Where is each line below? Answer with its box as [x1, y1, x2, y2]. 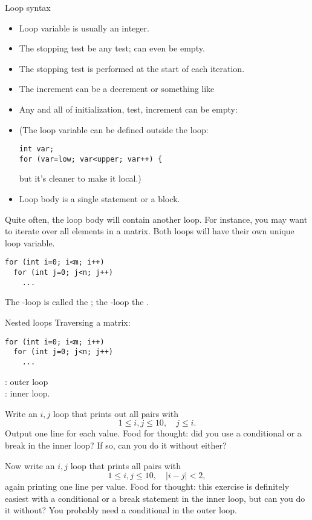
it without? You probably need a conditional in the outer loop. [5, 504, 237, 516]
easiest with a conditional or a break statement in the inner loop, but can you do [5, 492, 305, 504]
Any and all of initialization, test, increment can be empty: [19, 102, 238, 115]
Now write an [5, 459, 55, 472]
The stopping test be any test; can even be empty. [19, 42, 205, 54]
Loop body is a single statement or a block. [19, 193, 180, 205]
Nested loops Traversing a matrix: [5, 316, 131, 328]
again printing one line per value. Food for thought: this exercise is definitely [5, 480, 290, 493]
